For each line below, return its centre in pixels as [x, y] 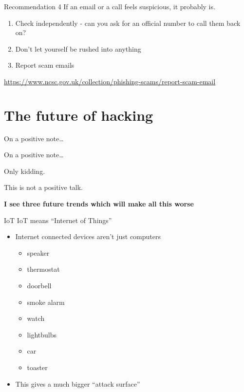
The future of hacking [79, 115]
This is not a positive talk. [44, 187]
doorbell [39, 286]
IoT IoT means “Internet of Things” [58, 220]
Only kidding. [25, 171]
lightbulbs [42, 334]
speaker [38, 252]
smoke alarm [46, 302]
